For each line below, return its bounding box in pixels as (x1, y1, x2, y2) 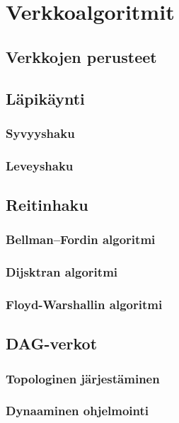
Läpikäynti (6, 87, 85, 109)
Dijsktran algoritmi (6, 263, 118, 281)
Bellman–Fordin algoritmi (6, 231, 156, 248)
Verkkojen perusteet (6, 45, 157, 67)
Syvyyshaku (6, 124, 75, 141)
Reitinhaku (6, 194, 88, 216)
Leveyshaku (6, 156, 74, 174)
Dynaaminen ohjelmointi (6, 402, 149, 419)
